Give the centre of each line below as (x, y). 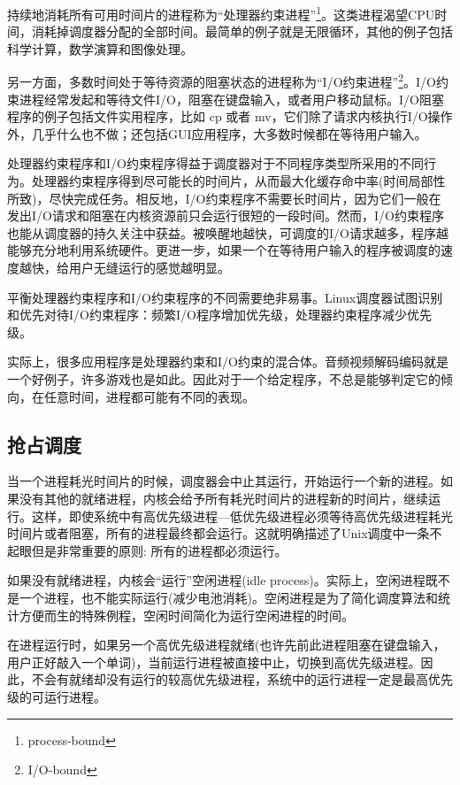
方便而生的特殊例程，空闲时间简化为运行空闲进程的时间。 (186, 615)
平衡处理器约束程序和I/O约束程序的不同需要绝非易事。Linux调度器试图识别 (225, 297)
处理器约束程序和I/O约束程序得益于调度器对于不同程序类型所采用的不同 (215, 163)
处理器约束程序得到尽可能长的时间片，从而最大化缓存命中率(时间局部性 (238, 181)
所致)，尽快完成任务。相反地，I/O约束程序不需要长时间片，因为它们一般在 (224, 198)
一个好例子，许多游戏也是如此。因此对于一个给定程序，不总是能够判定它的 (224, 379)
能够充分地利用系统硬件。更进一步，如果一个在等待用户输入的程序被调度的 (224, 250)
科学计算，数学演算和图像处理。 (100, 48)
